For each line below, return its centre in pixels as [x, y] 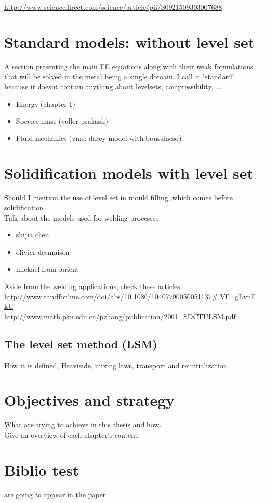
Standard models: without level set [129, 42]
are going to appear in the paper [55, 494]
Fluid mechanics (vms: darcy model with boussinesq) [99, 138]
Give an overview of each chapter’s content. [72, 434]
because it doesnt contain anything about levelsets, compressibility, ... [113, 86]
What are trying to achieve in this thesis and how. [83, 425]
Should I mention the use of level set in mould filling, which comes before [119, 197]
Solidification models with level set [129, 173]
